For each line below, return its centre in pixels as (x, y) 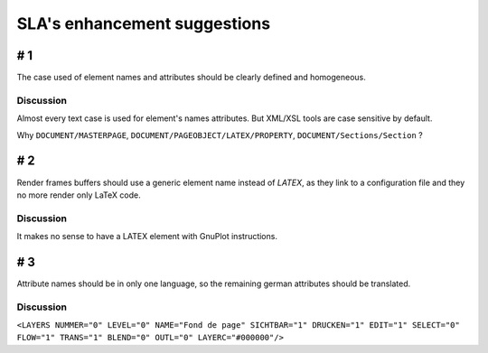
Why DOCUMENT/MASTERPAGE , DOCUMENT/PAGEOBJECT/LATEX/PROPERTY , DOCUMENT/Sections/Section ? (220, 135)
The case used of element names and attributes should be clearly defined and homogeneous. (191, 78)
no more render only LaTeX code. (79, 195)
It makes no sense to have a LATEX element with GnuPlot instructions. (147, 237)
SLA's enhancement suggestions (144, 23)
